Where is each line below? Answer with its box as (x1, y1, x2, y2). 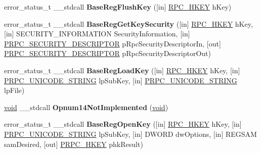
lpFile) (4, 85, 25, 95)
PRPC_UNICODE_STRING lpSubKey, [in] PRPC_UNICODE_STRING (4, 75, 237, 85)
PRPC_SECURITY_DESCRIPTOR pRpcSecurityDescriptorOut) (4, 48, 211, 59)
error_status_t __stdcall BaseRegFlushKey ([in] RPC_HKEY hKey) (4, 2, 232, 12)
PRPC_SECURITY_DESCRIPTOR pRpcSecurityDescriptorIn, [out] (4, 38, 221, 48)
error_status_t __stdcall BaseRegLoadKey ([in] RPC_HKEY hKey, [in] (4, 65, 240, 75)
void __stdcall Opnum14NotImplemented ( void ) (4, 101, 168, 112)
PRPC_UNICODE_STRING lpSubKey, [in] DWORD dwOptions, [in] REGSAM (4, 128, 257, 139)
